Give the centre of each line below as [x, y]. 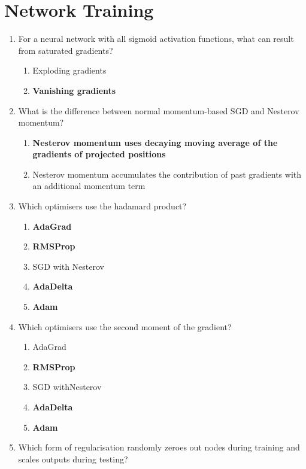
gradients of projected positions [99, 154]
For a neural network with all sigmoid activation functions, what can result [156, 39]
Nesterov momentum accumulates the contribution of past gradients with [167, 174]
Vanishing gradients [74, 90]
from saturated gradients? [66, 50]
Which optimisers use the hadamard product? [102, 206]
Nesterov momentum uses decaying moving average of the [155, 142]
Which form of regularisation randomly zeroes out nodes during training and [159, 447]
